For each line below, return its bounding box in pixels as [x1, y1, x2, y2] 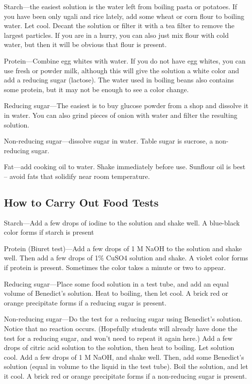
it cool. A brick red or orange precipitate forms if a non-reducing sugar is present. [4, 371, 247, 381]
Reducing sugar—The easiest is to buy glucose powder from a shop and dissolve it [4, 100, 249, 111]
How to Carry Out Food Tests [4, 194, 159, 209]
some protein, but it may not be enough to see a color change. [4, 84, 189, 94]
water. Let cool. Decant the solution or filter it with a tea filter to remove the [4, 20, 235, 31]
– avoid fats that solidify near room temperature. [4, 171, 150, 181]
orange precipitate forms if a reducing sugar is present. [4, 297, 167, 307]
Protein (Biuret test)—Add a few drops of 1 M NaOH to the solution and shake [4, 243, 242, 253]
